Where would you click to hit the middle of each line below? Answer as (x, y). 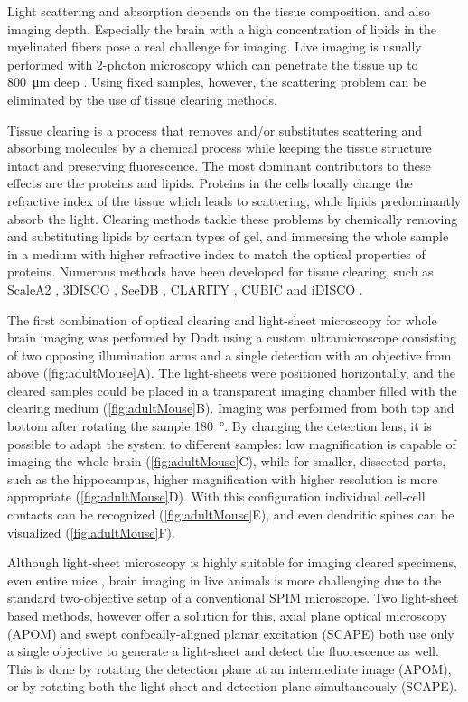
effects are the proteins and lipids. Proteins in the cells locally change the (210, 183)
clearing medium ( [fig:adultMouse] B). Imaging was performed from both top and (231, 408)
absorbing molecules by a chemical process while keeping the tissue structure (220, 148)
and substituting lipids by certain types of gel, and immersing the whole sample (228, 236)
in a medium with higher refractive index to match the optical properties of (216, 253)
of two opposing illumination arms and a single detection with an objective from (229, 355)
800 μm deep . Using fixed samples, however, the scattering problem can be (217, 82)
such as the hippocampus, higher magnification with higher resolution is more (223, 478)
